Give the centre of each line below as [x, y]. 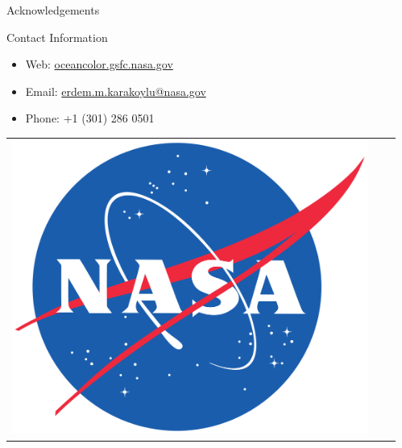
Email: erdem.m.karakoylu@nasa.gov [116, 91]
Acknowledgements [53, 10]
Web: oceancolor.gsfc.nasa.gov [99, 64]
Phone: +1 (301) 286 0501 [90, 118]
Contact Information [57, 37]
